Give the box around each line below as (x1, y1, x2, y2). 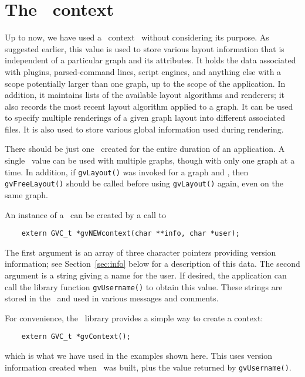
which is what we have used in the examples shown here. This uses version (5, 349, 273, 362)
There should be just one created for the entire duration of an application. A (5, 142, 285, 155)
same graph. (5, 188, 49, 201)
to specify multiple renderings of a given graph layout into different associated (5, 111, 286, 124)
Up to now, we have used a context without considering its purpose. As (5, 31, 269, 43)
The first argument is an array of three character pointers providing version (5, 246, 276, 258)
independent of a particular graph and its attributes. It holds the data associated (5, 54, 296, 66)
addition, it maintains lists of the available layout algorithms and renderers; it (5, 89, 284, 101)
